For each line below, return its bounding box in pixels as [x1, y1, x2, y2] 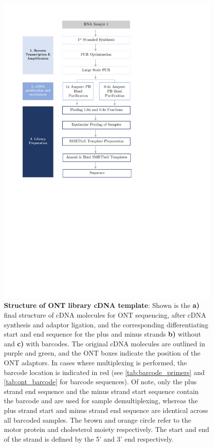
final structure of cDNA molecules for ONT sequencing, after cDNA [4, 309, 206, 320]
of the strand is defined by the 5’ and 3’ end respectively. [4, 433, 174, 444]
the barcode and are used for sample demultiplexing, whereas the [4, 395, 198, 406]
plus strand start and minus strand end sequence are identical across [4, 405, 208, 415]
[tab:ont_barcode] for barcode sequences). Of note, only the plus [4, 376, 197, 387]
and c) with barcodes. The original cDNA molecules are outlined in [4, 338, 205, 348]
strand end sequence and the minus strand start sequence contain [4, 386, 199, 396]
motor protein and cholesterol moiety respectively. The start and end [4, 424, 209, 434]
